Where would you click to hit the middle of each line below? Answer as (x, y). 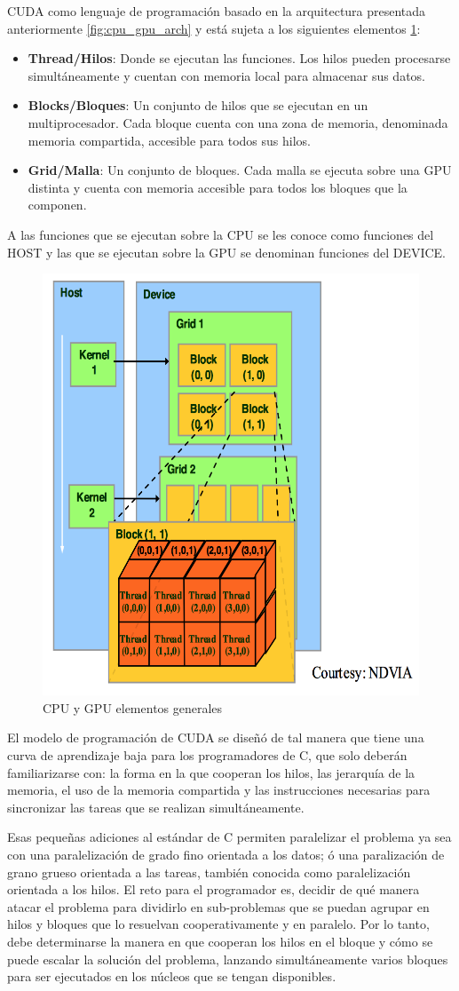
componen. (57, 205)
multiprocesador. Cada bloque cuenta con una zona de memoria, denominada (238, 122)
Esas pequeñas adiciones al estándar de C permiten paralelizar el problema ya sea (229, 837)
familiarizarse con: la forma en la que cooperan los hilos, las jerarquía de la (211, 772)
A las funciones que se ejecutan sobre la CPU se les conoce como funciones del (221, 234)
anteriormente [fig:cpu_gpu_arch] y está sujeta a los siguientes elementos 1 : (214, 28)
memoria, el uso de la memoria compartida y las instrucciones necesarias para (219, 790)
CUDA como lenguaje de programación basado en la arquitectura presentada (217, 11)
